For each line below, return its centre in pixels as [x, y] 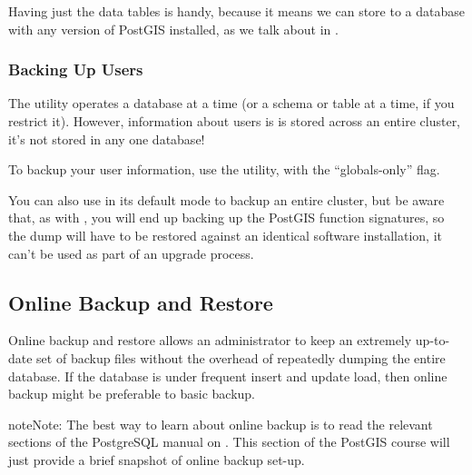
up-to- [433, 340]
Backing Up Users [76, 69]
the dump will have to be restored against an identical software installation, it [225, 235]
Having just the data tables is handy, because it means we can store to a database [236, 11]
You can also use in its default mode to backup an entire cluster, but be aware [226, 199]
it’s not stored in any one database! [107, 139]
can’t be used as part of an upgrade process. [131, 253]
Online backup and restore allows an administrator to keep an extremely [210, 340]
